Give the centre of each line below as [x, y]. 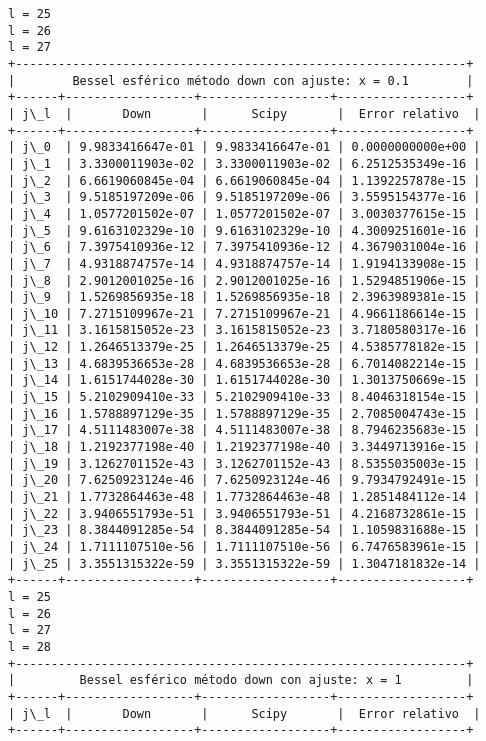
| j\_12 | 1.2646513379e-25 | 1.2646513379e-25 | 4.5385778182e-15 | [244, 347]
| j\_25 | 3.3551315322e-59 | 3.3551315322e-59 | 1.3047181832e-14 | [244, 563]
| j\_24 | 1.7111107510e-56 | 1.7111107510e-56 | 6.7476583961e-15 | [244, 547]
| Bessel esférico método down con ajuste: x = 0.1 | [241, 80]
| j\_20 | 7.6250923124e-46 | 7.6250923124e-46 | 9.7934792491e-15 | [244, 480]
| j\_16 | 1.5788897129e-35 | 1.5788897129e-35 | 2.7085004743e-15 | [244, 413]
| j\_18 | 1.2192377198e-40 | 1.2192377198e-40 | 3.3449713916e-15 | [244, 447]
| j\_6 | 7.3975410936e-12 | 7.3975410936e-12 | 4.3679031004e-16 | [244, 247]
